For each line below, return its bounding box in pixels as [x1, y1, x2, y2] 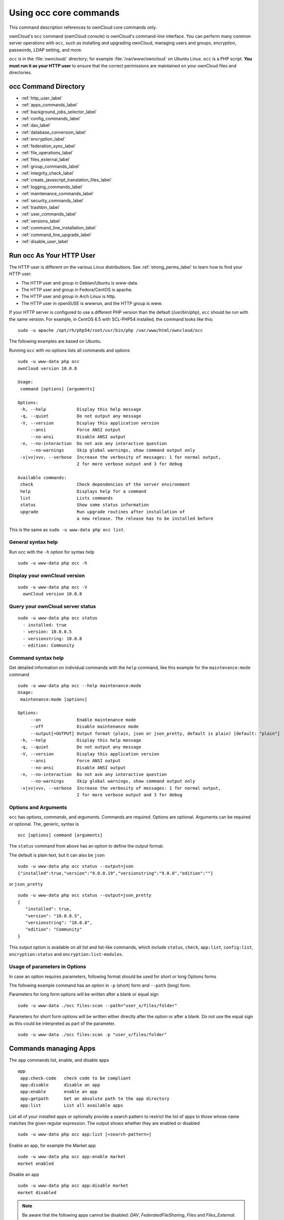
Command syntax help [9, 654, 64, 661]
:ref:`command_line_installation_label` [21, 225, 97, 231]
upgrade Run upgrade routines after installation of [20, 509, 185, 514]
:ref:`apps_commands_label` [21, 102, 78, 108]
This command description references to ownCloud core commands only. [9, 24, 157, 30]
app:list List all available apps [20, 1103, 123, 1108]
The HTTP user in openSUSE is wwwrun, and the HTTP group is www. [21, 300, 163, 306]
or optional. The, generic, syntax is [9, 821, 79, 827]
